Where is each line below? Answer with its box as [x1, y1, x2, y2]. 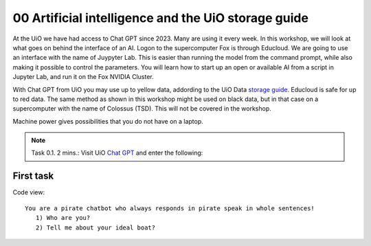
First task [12, 170, 54, 182]
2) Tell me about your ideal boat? [35, 223, 156, 232]
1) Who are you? [35, 214, 91, 222]
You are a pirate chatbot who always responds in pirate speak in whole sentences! [25, 204, 315, 212]
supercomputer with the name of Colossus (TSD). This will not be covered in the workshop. [12, 104, 271, 113]
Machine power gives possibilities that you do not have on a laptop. [12, 117, 204, 125]
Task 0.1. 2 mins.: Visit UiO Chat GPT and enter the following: [31, 148, 203, 157]
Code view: [12, 188, 45, 197]
